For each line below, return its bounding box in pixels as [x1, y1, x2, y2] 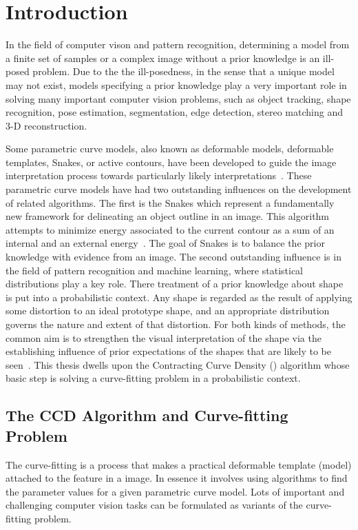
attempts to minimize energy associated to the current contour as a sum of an [6, 222, 335, 236]
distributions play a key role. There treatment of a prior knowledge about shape [6, 276, 344, 291]
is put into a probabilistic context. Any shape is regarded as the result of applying [6, 289, 352, 304]
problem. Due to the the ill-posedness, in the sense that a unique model [32, 64, 335, 79]
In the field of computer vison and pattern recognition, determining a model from [6, 37, 350, 52]
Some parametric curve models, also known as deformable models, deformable [6, 141, 334, 156]
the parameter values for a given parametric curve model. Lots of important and [6, 484, 345, 498]
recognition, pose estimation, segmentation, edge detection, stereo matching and [6, 105, 343, 119]
